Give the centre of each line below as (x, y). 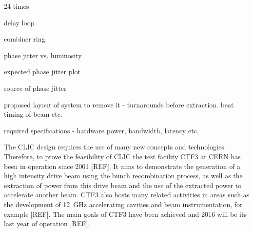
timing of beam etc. (33, 114)
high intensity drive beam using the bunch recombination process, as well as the (123, 176)
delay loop (19, 22)
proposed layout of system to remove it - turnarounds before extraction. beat (119, 104)
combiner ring (25, 39)
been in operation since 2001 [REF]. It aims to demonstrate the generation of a (122, 166)
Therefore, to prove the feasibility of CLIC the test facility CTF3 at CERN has (122, 156)
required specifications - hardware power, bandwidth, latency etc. (101, 130)
